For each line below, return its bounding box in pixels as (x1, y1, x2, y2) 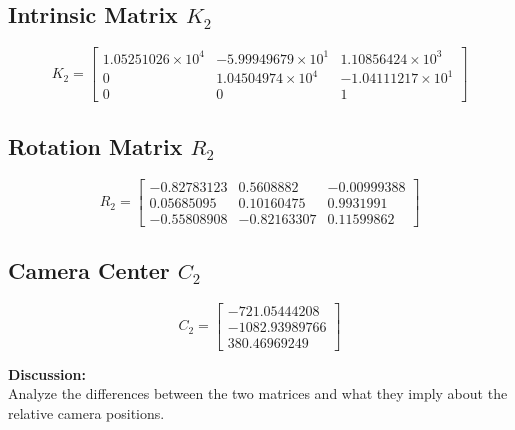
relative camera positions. (8, 403, 165, 424)
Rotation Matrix (8, 130, 183, 161)
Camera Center (8, 254, 170, 285)
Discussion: (8, 363, 86, 384)
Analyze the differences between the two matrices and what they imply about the (8, 383, 508, 404)
